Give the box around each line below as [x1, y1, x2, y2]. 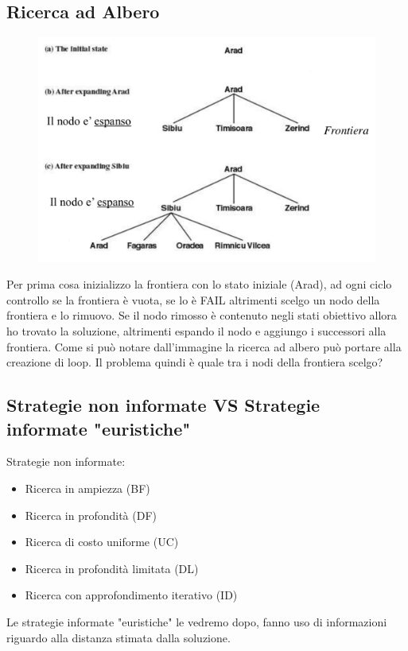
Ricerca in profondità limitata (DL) [25, 560, 199, 576]
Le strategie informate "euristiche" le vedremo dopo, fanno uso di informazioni [6, 613, 387, 630]
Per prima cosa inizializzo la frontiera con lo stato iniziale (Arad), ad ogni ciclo [6, 276, 392, 293]
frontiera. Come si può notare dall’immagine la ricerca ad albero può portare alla [6, 338, 402, 355]
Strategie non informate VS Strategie [6, 393, 321, 417]
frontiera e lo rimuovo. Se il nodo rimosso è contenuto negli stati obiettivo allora [6, 307, 397, 324]
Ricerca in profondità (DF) [25, 506, 157, 523]
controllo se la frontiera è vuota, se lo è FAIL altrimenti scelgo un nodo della [6, 291, 380, 308]
